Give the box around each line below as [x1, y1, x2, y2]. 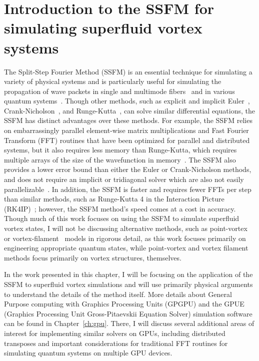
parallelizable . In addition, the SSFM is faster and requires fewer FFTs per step [4, 183, 251, 194]
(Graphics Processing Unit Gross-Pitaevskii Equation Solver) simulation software [4, 308, 252, 318]
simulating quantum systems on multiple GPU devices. [4, 347, 172, 358]
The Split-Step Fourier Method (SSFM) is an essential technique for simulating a [4, 66, 252, 76]
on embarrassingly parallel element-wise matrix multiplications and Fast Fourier [4, 125, 249, 135]
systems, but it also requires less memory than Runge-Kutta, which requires [4, 144, 237, 155]
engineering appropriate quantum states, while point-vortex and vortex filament [4, 242, 248, 253]
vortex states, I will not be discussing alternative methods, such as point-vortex [4, 223, 247, 233]
